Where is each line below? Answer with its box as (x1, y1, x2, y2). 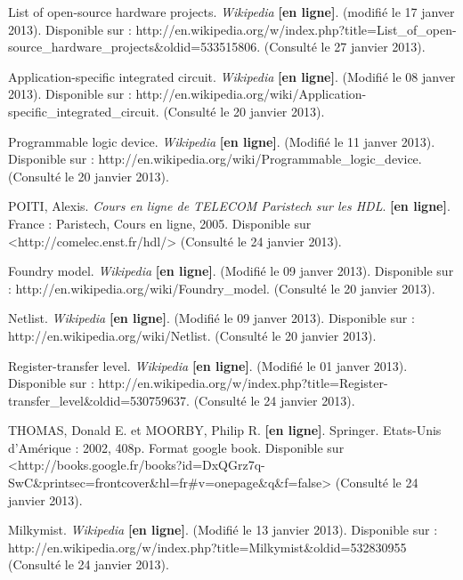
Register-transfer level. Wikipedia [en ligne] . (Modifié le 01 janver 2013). (8, 356, 408, 375)
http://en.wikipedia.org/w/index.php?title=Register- (98, 374, 388, 392)
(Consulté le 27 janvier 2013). (264, 37, 426, 56)
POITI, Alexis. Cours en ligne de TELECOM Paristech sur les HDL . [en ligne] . (8, 197, 451, 215)
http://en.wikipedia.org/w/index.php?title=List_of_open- (135, 20, 457, 38)
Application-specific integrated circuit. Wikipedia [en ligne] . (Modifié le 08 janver (8, 67, 456, 85)
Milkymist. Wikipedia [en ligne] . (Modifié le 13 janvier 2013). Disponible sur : (8, 520, 438, 539)
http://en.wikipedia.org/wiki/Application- (135, 85, 367, 103)
